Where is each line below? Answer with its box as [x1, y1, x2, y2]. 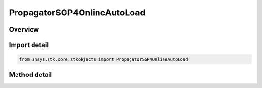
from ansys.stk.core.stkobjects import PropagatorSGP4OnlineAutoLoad [19, 57, 188, 62]
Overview [9, 25, 39, 34]
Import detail [9, 41, 49, 49]
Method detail [9, 70, 52, 79]
